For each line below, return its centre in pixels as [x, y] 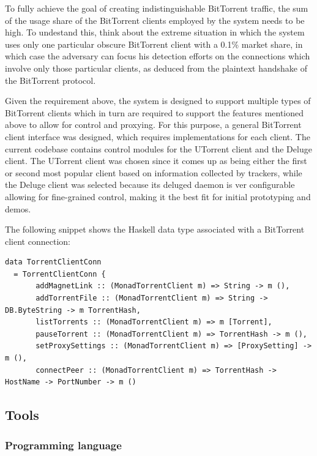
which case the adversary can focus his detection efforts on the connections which [158, 56]
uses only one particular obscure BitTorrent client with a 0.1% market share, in [154, 44]
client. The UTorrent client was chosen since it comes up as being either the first [156, 161]
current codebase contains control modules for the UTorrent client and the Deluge [158, 148]
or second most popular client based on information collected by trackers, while [154, 172]
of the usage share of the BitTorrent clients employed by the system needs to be [155, 20]
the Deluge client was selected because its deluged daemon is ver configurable [150, 185]
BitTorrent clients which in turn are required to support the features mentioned [155, 112]
